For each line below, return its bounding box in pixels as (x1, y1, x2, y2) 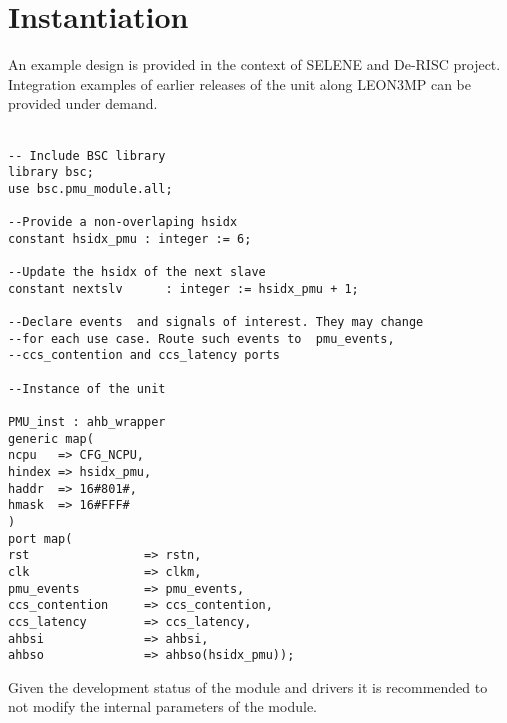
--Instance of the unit (8, 381, 166, 396)
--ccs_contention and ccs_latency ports (8, 348, 281, 363)
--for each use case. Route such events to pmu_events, (8, 331, 395, 346)
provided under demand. (8, 93, 158, 114)
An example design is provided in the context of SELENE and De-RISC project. (8, 54, 501, 75)
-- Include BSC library (8, 148, 166, 163)
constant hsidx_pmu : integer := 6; (8, 231, 252, 246)
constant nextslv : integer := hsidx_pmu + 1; (8, 281, 359, 296)
